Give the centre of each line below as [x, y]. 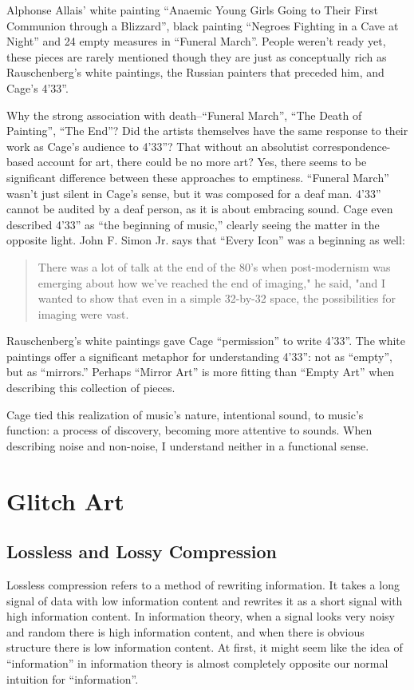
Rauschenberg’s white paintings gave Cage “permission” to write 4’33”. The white [206, 341]
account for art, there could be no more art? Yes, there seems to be [202, 162]
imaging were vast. [83, 313]
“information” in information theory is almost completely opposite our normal [197, 662]
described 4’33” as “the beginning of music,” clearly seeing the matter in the [193, 224]
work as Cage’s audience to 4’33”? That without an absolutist [158, 146]
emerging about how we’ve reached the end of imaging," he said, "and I [212, 282]
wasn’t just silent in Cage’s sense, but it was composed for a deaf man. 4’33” [194, 193]
